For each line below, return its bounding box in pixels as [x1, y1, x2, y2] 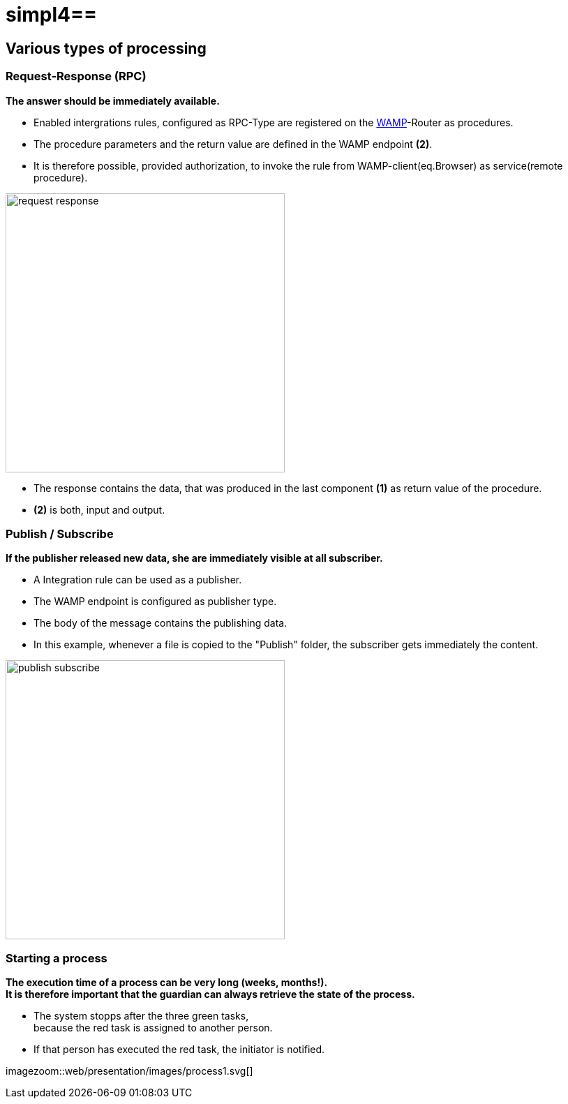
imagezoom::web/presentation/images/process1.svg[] [6, 1065, 253, 1077]
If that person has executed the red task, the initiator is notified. [33, 1043, 325, 1056]
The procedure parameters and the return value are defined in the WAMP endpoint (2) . [33, 137, 433, 150]
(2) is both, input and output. [33, 503, 165, 516]
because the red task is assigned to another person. [33, 1022, 273, 1034]
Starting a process [6, 950, 107, 965]
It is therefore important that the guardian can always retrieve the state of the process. [6, 988, 415, 1001]
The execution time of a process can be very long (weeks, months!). [6, 976, 328, 989]
